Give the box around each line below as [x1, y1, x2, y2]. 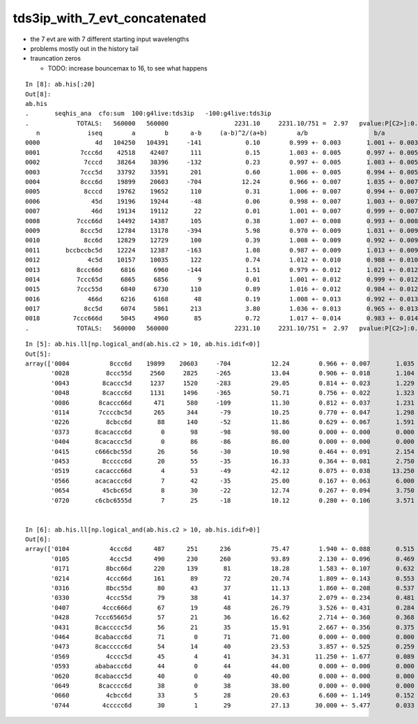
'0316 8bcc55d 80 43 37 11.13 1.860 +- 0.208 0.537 [51, 585, 415, 592]
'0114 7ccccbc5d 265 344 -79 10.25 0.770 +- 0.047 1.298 [51, 409, 415, 416]
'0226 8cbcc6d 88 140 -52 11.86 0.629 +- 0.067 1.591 [51, 418, 415, 426]
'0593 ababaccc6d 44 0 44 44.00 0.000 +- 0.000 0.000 [51, 663, 415, 670]
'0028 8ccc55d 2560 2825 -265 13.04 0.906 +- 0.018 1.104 [51, 370, 415, 377]
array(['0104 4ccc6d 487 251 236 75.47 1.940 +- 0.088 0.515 [25, 545, 415, 553]
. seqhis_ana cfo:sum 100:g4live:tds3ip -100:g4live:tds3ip [25, 110, 272, 118]
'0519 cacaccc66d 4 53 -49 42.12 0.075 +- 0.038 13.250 [51, 467, 415, 475]
